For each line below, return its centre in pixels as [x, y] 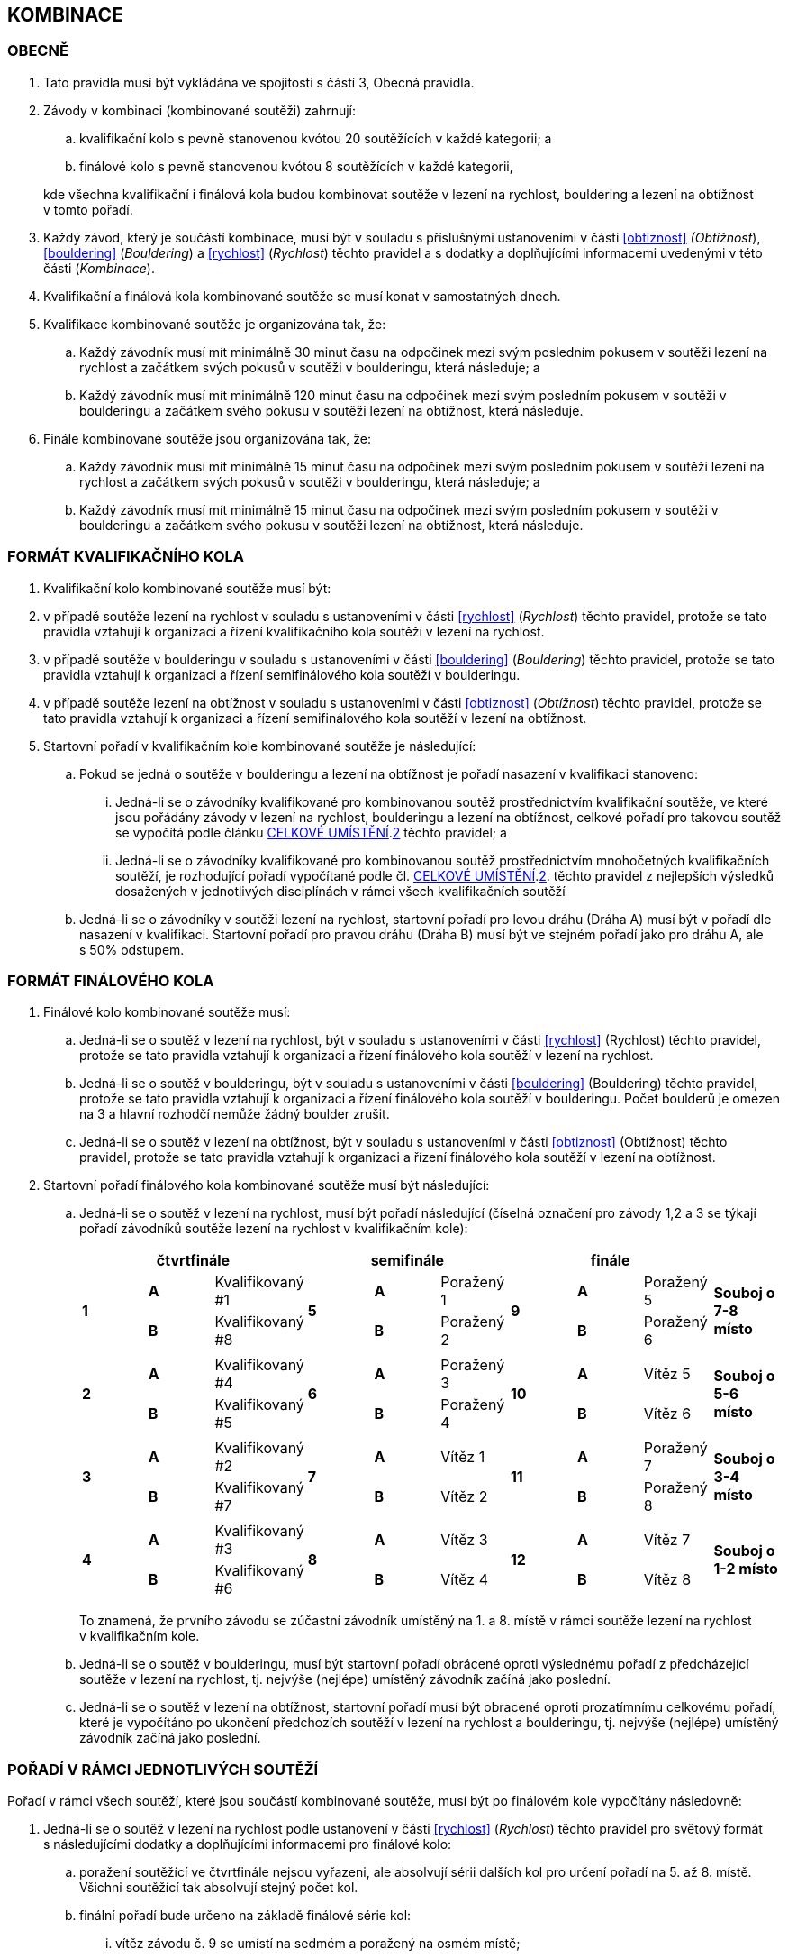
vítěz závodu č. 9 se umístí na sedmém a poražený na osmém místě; [318, 1944]
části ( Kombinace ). [99, 268]
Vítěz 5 [667, 1374]
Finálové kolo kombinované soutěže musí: [167, 1012]
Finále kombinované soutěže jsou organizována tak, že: [207, 438]
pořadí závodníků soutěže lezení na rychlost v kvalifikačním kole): [274, 1229]
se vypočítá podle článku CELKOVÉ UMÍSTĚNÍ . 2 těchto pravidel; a [311, 832]
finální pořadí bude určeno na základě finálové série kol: [245, 1916]
